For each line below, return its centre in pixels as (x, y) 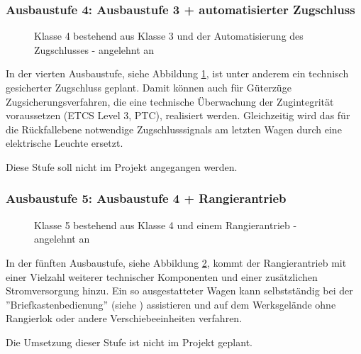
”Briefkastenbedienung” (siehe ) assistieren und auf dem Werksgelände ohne (171, 304)
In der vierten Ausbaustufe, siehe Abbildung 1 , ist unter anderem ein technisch (177, 73)
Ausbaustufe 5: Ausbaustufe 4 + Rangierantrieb (146, 198)
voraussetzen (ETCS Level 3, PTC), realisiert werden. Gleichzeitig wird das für (178, 115)
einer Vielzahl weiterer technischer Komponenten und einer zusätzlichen (162, 276)
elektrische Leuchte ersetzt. (65, 143)
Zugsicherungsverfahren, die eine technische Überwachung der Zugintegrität (170, 101)
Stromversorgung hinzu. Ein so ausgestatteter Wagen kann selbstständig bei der (179, 291)
